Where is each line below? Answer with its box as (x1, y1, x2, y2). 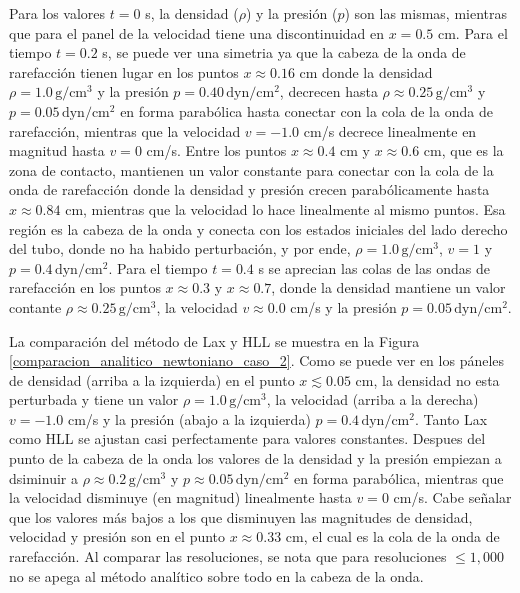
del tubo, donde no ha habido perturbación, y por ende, (9, 238, 351, 259)
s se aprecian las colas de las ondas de (258, 257, 490, 278)
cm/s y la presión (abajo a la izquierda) (67, 408, 311, 429)
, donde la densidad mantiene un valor (271, 277, 506, 298)
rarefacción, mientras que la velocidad (9, 120, 241, 141)
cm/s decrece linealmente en (303, 120, 477, 141)
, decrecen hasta (279, 81, 378, 102)
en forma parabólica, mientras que (294, 467, 504, 488)
